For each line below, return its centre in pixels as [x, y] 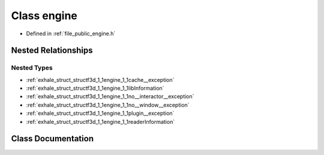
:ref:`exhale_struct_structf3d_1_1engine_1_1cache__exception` [100, 80]
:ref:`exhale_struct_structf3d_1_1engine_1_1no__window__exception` [108, 105]
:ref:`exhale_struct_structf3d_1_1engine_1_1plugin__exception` [100, 113]
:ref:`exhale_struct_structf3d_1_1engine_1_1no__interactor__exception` [110, 96]
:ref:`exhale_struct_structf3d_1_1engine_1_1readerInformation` [100, 121]
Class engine [44, 16]
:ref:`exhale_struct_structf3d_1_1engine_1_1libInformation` [95, 88]
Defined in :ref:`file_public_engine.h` [71, 34]
